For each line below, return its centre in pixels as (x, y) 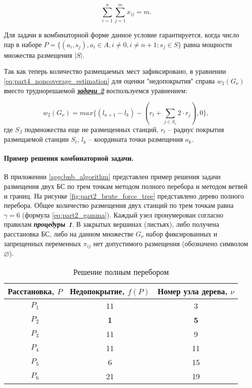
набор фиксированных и (182, 234)
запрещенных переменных (42, 243)
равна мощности (208, 44)
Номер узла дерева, (193, 291)
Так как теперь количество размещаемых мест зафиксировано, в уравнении (115, 71)
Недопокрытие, (97, 291)
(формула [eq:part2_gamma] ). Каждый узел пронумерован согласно (123, 214)
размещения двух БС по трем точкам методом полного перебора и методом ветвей (126, 186)
